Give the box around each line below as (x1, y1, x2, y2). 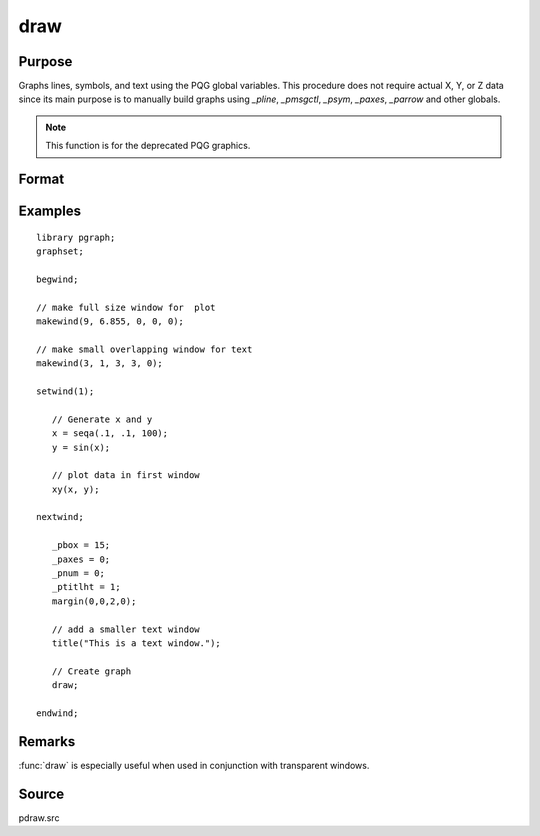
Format (18, 171, 65, 188)
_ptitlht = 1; (51, 581, 121, 593)
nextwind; (36, 511, 84, 523)
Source (18, 785, 65, 802)
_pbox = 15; (51, 540, 111, 551)
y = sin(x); (51, 441, 111, 453)
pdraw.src (18, 811, 60, 824)
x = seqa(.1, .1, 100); (51, 428, 169, 439)
